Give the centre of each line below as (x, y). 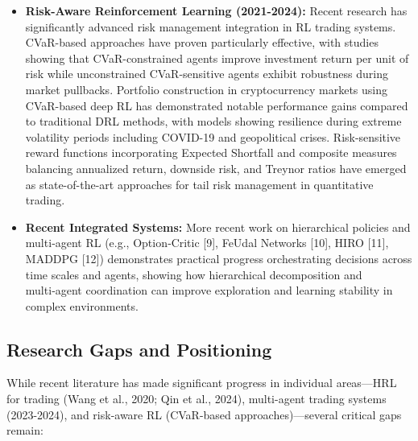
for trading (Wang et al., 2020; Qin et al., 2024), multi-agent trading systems (197, 399)
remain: (25, 430)
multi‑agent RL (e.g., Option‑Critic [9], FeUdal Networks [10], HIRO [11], (207, 243)
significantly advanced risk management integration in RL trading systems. (211, 26)
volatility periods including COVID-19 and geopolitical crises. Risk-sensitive (213, 136)
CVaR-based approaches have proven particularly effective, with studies (202, 42)
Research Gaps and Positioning (139, 349)
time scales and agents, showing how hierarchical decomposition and (194, 274)
